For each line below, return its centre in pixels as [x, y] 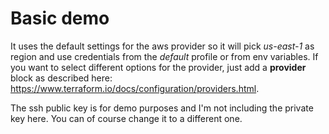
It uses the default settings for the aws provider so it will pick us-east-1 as [162, 46]
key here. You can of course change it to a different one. [126, 118]
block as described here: [61, 78]
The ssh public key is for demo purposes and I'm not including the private [162, 108]
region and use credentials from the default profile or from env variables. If [164, 56]
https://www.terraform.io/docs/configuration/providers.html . [135, 88]
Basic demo [60, 18]
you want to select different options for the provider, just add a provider [158, 67]
